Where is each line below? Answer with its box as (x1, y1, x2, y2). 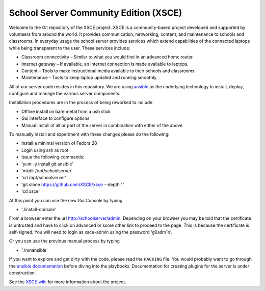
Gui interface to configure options (21, 115, 90, 121)
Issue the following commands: (21, 154, 84, 160)
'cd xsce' (21, 188, 40, 194)
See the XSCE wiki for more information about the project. (9, 279, 126, 285)
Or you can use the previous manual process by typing (9, 238, 120, 244)
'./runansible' (21, 247, 48, 253)
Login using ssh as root (21, 147, 69, 153)
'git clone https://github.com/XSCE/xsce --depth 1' (21, 182, 124, 187)
